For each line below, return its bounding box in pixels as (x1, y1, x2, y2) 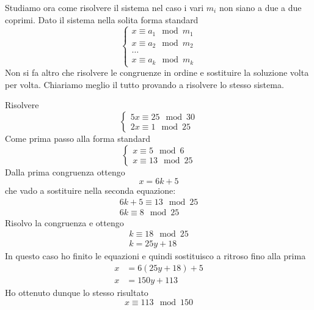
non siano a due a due (219, 1, 302, 13)
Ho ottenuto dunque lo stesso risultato (5, 286, 148, 299)
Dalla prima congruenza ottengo (5, 165, 125, 178)
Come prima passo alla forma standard (5, 131, 150, 144)
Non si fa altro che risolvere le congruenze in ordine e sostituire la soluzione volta (5, 66, 309, 79)
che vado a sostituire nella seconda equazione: (5, 184, 176, 197)
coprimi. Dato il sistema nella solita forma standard (5, 13, 199, 26)
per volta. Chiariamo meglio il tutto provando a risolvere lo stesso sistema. (5, 78, 284, 90)
